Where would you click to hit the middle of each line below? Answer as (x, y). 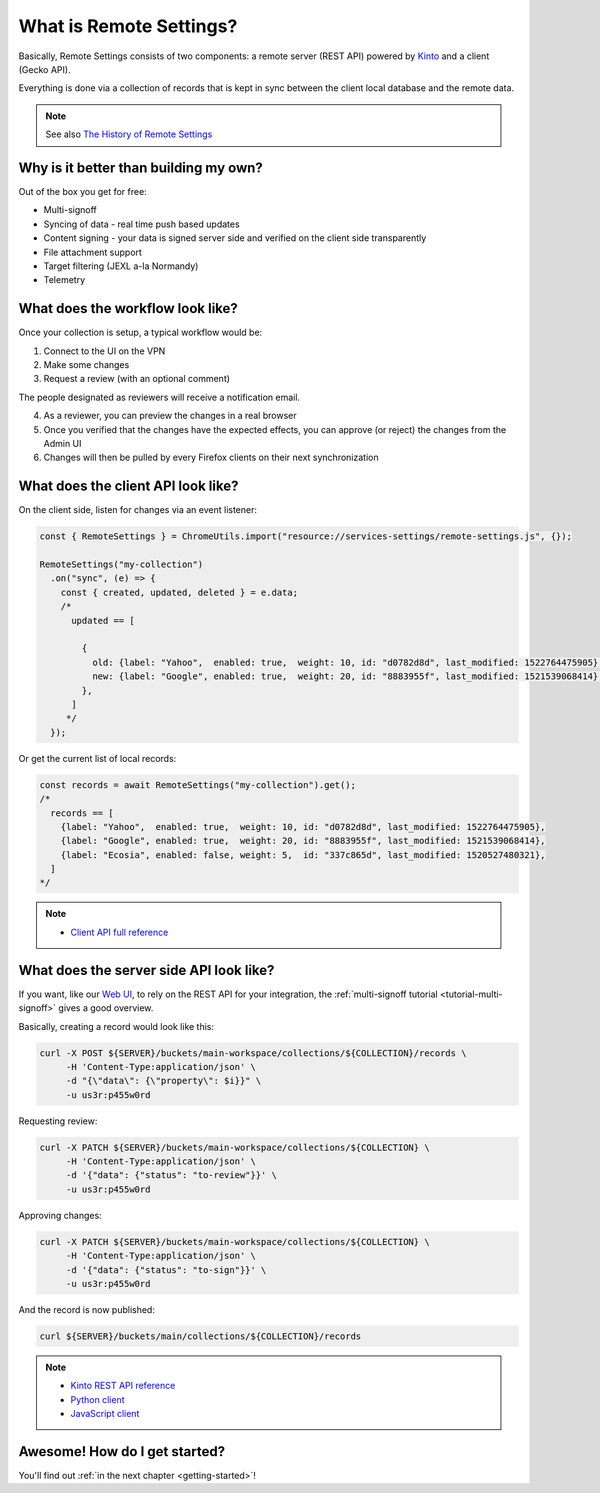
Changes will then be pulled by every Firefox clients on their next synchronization (211, 457)
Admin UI (62, 443)
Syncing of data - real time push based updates (141, 224)
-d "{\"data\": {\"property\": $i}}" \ (163, 1081)
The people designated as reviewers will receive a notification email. (159, 397)
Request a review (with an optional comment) (136, 379)
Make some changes (86, 365)
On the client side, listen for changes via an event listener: (138, 510)
